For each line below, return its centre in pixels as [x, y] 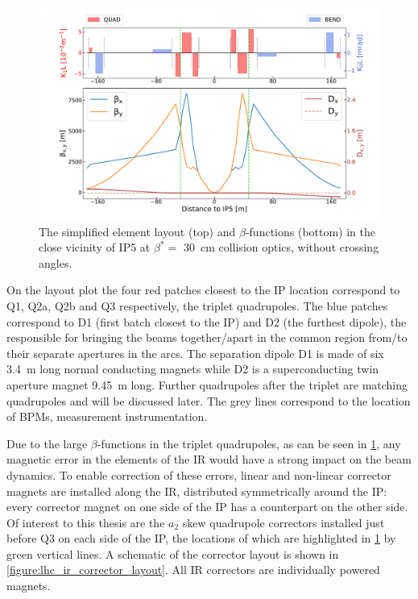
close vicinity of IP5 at [95, 247]
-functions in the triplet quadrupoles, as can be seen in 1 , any [249, 443]
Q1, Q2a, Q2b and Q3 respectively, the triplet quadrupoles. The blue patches [197, 305]
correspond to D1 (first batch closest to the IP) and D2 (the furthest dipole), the [207, 321]
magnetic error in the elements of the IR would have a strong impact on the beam [209, 459]
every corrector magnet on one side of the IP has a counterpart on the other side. [207, 507]
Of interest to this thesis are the [86, 522]
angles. [56, 262]
